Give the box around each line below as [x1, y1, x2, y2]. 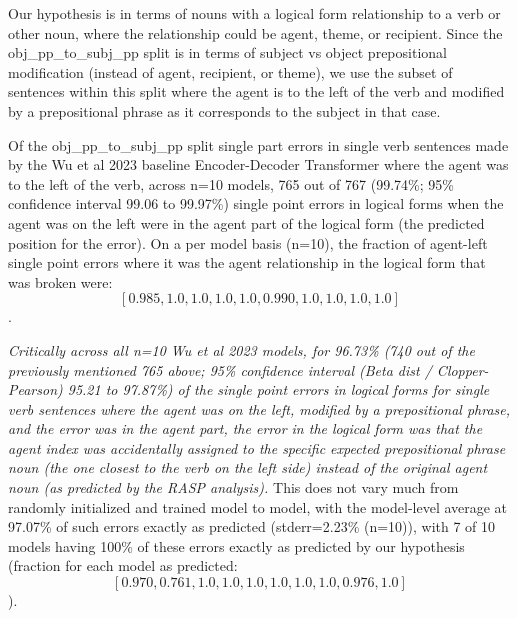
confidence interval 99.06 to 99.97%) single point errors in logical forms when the [8, 193, 504, 214]
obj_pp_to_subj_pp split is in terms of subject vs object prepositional [8, 42, 447, 63]
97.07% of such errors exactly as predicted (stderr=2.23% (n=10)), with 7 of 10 [8, 516, 496, 537]
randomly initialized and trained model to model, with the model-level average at [8, 496, 508, 517]
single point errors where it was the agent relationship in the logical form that [8, 252, 486, 273]
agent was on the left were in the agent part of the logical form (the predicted [8, 212, 485, 233]
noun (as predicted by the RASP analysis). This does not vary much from [8, 477, 459, 498]
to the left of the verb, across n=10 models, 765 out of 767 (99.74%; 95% [8, 173, 454, 194]
